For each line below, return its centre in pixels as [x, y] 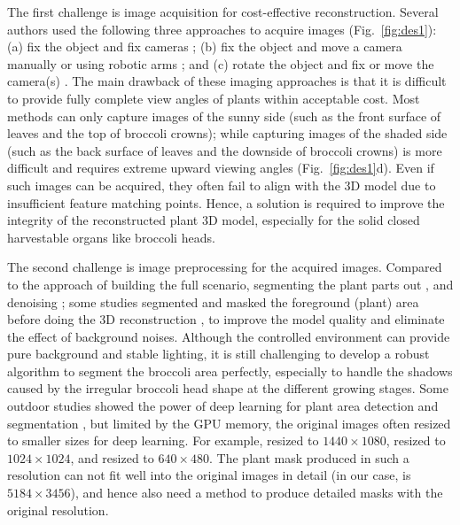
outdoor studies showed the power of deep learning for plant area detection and [223, 406]
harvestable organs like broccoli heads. [111, 237]
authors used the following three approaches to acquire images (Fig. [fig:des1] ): [222, 29]
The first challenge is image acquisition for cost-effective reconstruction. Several [223, 12]
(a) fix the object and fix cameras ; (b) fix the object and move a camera [205, 46]
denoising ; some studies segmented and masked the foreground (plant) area [213, 301]
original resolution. [58, 510]
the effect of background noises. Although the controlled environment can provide [229, 336]
